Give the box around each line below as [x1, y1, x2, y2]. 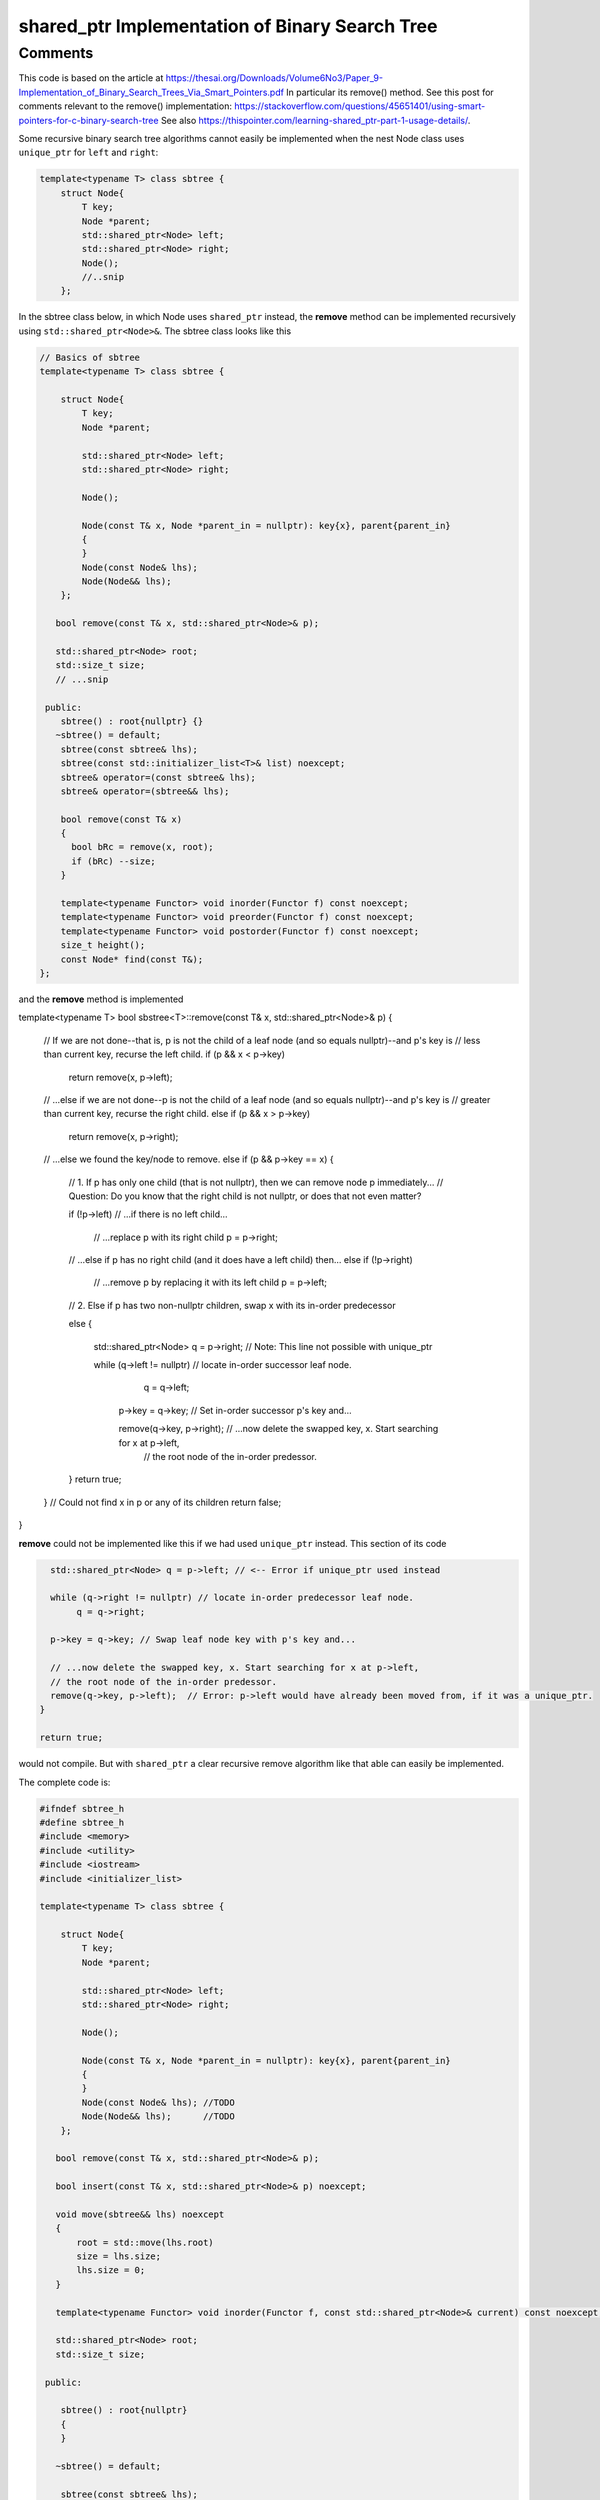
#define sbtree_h [39, 1816, 125, 1828]
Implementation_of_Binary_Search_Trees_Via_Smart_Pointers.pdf [18, 86, 285, 98]
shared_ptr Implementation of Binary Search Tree [18, 15, 438, 37]
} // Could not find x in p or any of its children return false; [43, 1496, 282, 1508]
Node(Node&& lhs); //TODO [81, 2111, 235, 2122]
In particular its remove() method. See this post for [286, 86, 494, 98]
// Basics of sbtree [39, 351, 140, 363]
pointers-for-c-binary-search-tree [18, 114, 159, 126]
